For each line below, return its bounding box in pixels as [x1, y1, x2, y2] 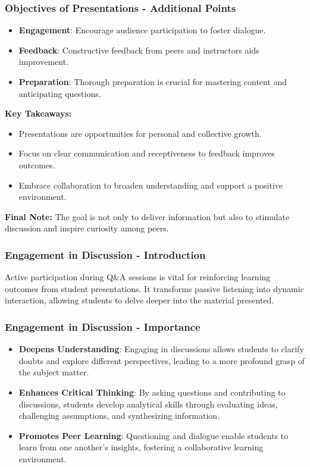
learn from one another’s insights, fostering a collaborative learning [18, 441, 264, 453]
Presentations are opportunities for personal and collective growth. [18, 127, 262, 139]
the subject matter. [18, 366, 89, 378]
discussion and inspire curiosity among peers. [5, 222, 169, 234]
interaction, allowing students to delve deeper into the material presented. [5, 294, 274, 306]
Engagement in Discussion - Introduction [5, 247, 206, 262]
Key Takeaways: [5, 107, 72, 120]
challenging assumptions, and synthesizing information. [18, 409, 220, 422]
